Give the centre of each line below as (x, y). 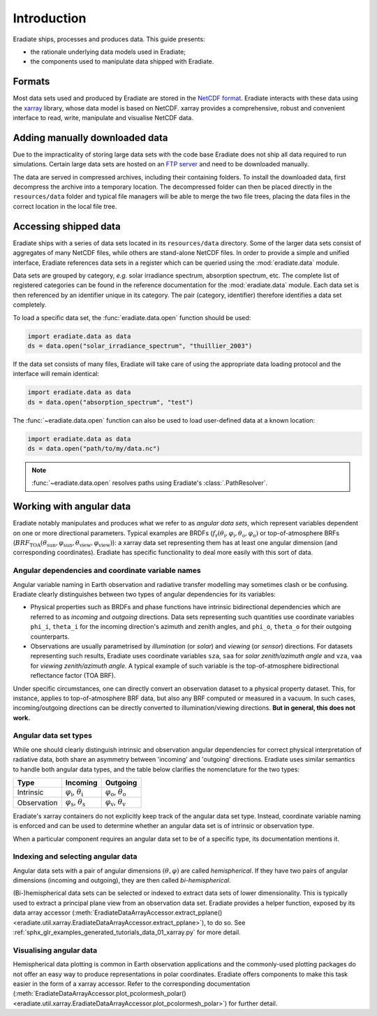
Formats (31, 81)
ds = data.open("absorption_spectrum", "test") (110, 402)
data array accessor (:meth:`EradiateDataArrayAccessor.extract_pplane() (118, 913)
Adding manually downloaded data (90, 137)
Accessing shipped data (67, 226)
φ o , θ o (116, 792)
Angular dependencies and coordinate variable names (107, 571)
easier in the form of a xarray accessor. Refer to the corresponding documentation (132, 984)
